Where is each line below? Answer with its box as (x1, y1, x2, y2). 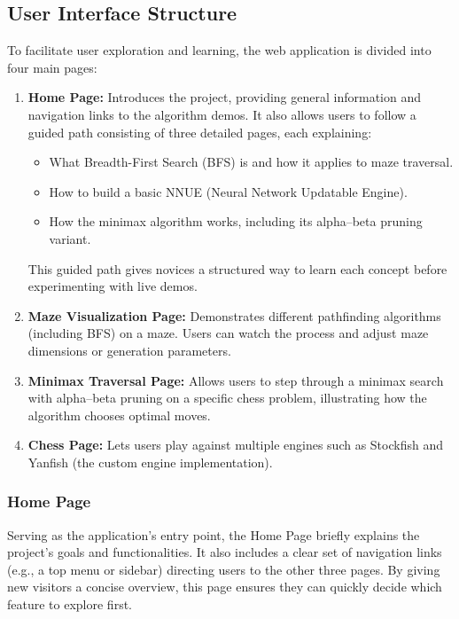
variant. (49, 229, 91, 247)
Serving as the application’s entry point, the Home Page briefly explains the (7, 525, 420, 544)
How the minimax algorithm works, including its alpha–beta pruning (49, 212, 423, 231)
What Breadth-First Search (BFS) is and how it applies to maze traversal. (49, 153, 454, 171)
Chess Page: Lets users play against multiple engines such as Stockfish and (27, 435, 443, 454)
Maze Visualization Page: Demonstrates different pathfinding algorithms (27, 306, 441, 325)
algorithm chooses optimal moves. (27, 405, 211, 424)
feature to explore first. (7, 595, 132, 614)
